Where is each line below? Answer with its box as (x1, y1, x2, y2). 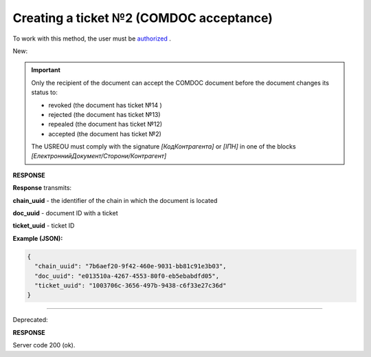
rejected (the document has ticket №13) (48, 110, 161, 118)
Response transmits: (12, 184, 72, 192)
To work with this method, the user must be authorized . (12, 34, 171, 43)
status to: (31, 88, 58, 96)
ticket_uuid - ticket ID (12, 221, 75, 230)
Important (31, 66, 61, 74)
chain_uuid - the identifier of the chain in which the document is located (12, 196, 218, 204)
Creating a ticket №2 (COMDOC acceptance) (12, 10, 273, 25)
